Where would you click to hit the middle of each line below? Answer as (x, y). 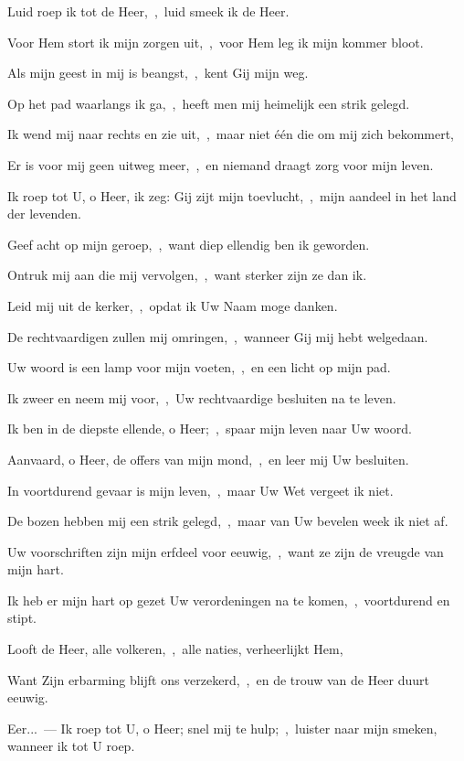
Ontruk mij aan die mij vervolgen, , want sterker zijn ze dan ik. (187, 275)
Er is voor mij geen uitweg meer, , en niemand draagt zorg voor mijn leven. (221, 164)
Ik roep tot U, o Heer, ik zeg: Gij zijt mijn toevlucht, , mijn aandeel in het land (232, 195)
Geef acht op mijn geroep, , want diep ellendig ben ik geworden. (189, 244)
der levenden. (44, 214)
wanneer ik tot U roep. (71, 746)
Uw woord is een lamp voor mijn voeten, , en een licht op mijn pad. (199, 367)
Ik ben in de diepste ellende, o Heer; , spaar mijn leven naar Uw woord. (210, 429)
